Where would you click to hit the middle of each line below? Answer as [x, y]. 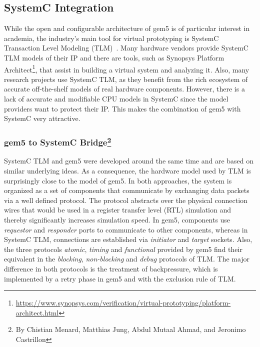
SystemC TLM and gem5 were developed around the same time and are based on [129, 161]
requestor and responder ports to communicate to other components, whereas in [126, 229]
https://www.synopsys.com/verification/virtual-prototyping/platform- [123, 303]
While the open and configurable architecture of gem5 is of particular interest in [127, 28]
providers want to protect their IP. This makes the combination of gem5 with [122, 108]
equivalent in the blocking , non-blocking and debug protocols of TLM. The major [127, 259]
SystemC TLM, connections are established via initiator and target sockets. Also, [128, 239]
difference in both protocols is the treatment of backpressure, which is [111, 268]
